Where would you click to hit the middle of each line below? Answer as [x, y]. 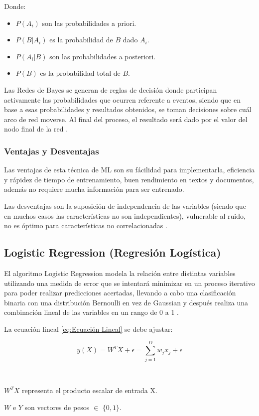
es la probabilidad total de [80, 73]
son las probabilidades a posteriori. [103, 56]
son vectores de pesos [57, 407]
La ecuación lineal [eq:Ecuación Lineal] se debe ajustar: [88, 329]
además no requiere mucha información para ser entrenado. [94, 189]
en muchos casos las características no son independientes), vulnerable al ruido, [125, 215]
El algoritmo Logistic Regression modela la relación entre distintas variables [120, 273]
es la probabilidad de [81, 40]
